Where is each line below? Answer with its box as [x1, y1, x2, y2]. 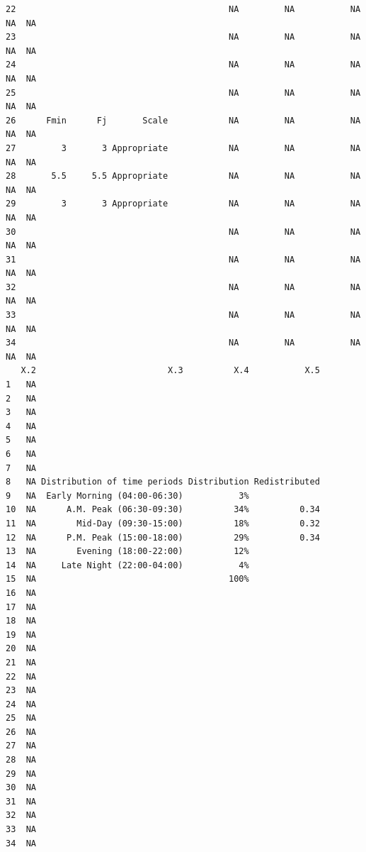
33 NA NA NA [6, 310, 361, 321]
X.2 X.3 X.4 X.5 [21, 365, 320, 376]
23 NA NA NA [6, 32, 361, 43]
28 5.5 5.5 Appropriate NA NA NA [6, 171, 361, 182]
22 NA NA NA [6, 4, 361, 14]
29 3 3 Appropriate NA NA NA [6, 199, 361, 209]
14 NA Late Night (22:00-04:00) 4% [6, 560, 249, 570]
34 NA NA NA [6, 338, 361, 348]
